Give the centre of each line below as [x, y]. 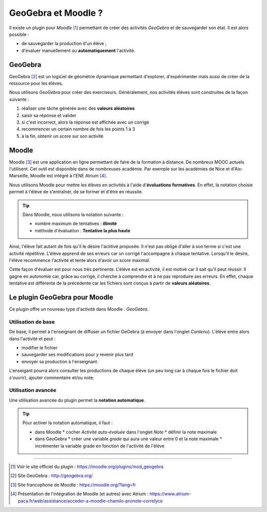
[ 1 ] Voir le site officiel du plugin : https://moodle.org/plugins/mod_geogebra [87, 467]
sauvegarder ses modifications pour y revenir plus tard [77, 355]
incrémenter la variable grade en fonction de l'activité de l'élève [100, 446]
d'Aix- [237, 169]
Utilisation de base [32, 322]
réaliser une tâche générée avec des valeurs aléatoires [78, 108]
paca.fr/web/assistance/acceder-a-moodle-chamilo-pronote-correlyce [90, 501]
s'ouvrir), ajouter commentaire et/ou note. [52, 378]
